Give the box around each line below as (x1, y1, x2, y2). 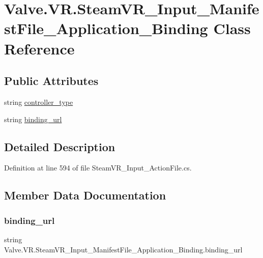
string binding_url (4, 113, 62, 124)
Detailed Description (4, 138, 115, 154)
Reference (4, 38, 75, 59)
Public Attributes (4, 73, 99, 89)
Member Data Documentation (4, 187, 166, 203)
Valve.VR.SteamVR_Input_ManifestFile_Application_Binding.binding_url (4, 244, 243, 254)
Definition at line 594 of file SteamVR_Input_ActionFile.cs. (4, 162, 192, 173)
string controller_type (4, 96, 73, 107)
